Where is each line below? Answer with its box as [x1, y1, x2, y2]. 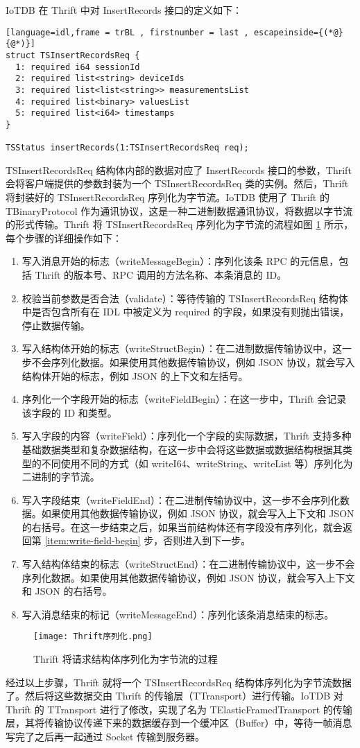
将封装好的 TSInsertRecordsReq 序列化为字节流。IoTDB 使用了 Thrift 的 [6, 190, 329, 204]
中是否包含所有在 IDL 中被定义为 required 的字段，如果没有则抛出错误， [22, 304, 350, 319]
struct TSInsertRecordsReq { [6, 50, 140, 60]
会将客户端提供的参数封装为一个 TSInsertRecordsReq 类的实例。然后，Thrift [6, 176, 349, 191]
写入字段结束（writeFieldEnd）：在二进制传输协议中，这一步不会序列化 [22, 492, 340, 507]
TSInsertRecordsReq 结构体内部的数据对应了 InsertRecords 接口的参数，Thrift [6, 162, 352, 177]
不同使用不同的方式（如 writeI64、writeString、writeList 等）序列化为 [41, 455, 353, 470]
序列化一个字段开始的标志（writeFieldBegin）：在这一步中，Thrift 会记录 [22, 392, 347, 406]
